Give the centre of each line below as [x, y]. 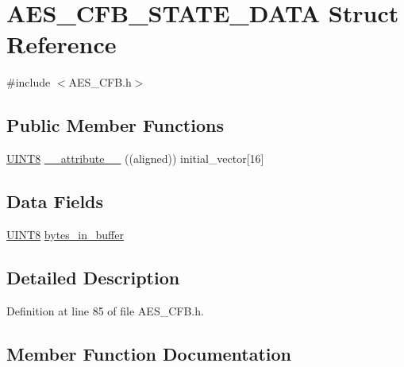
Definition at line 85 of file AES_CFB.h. [105, 310]
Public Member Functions [115, 125]
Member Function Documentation [149, 353]
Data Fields [55, 201]
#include [29, 82]
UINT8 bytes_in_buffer [65, 234]
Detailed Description [93, 277]
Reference [62, 44]
